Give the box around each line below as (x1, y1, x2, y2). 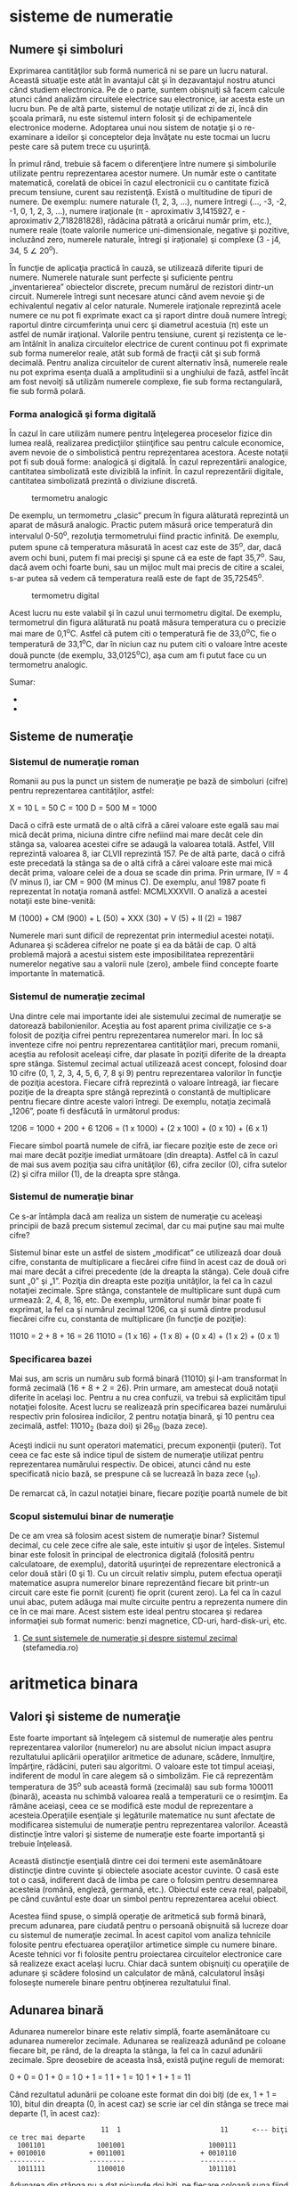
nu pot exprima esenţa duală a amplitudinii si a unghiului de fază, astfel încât (9, 366, 289, 377)
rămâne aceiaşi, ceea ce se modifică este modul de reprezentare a (9, 1800, 254, 1811)
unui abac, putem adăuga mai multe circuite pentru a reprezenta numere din (9, 1597, 288, 1607)
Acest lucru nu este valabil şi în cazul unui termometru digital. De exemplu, (9, 607, 283, 618)
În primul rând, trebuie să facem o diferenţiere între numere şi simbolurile (9, 159, 277, 168)
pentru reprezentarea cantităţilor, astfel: (9, 785, 155, 796)
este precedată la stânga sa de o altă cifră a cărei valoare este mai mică (9, 858, 273, 868)
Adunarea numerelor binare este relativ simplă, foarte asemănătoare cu (9, 2026, 270, 2037)
